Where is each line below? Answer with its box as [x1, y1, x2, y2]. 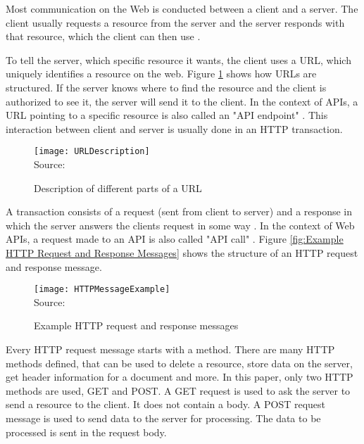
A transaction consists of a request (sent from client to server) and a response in [6, 204, 353, 219]
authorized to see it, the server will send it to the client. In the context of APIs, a [6, 94, 358, 108]
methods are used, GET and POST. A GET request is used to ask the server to [6, 383, 351, 398]
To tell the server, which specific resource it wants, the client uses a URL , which [6, 52, 351, 67]
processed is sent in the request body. [6, 424, 167, 439]
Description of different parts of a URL [34, 180, 202, 195]
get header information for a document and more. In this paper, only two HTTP [6, 369, 353, 384]
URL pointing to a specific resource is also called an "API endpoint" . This [6, 108, 328, 122]
